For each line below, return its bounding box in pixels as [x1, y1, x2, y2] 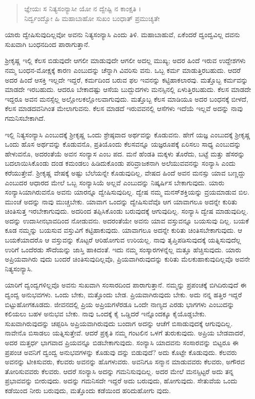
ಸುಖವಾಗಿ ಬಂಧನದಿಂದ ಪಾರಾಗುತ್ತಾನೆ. [5, 39, 90, 49]
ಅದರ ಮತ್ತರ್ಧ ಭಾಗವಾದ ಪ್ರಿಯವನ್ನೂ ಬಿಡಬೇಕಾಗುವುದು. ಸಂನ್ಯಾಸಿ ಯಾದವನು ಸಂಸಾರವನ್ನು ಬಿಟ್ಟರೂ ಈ [5, 337, 239, 347]
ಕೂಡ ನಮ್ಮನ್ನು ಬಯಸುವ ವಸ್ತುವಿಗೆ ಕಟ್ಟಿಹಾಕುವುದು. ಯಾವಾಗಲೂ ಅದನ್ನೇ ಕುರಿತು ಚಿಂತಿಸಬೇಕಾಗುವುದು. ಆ [5, 225, 242, 235]
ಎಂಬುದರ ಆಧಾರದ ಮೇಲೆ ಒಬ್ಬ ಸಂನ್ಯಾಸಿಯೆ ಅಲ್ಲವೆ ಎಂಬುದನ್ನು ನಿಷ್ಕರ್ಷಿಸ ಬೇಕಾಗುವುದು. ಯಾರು [5, 177, 225, 187]
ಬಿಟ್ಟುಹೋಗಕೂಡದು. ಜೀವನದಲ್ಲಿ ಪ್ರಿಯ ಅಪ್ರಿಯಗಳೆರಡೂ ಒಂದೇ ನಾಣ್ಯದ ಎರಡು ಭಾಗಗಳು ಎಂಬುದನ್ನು [5, 299, 234, 309]
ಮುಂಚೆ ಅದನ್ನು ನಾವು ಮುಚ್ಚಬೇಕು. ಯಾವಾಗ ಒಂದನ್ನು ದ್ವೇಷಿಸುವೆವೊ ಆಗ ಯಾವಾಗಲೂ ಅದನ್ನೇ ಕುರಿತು [5, 196, 237, 206]
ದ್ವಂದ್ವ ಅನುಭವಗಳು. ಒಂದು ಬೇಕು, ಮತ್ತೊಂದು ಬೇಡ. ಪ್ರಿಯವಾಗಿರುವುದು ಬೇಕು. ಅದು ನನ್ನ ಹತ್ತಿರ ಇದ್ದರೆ [5, 289, 242, 300]
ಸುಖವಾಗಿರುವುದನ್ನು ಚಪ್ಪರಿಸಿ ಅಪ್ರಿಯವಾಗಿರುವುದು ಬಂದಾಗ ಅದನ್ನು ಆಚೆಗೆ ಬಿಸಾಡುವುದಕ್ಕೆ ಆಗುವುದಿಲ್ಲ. [5, 318, 233, 328]
